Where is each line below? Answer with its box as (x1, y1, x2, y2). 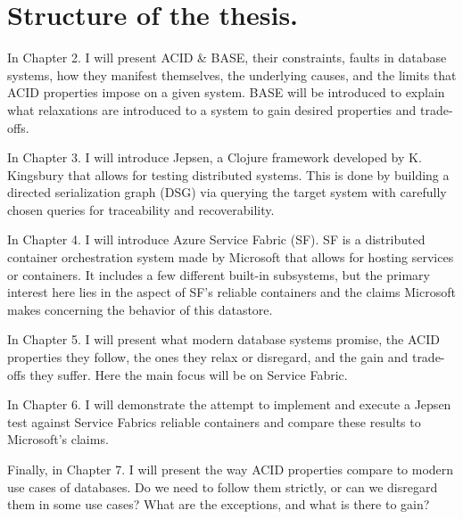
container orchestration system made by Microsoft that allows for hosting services (7, 248, 454, 267)
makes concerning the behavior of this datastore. (7, 300, 273, 318)
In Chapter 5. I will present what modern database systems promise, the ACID (7, 330, 440, 349)
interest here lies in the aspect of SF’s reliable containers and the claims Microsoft (7, 283, 456, 301)
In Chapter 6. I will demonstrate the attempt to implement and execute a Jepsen (7, 395, 451, 414)
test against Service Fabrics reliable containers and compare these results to (7, 412, 421, 431)
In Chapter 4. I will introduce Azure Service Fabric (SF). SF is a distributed (7, 230, 426, 249)
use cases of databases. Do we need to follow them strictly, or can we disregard (7, 477, 438, 496)
